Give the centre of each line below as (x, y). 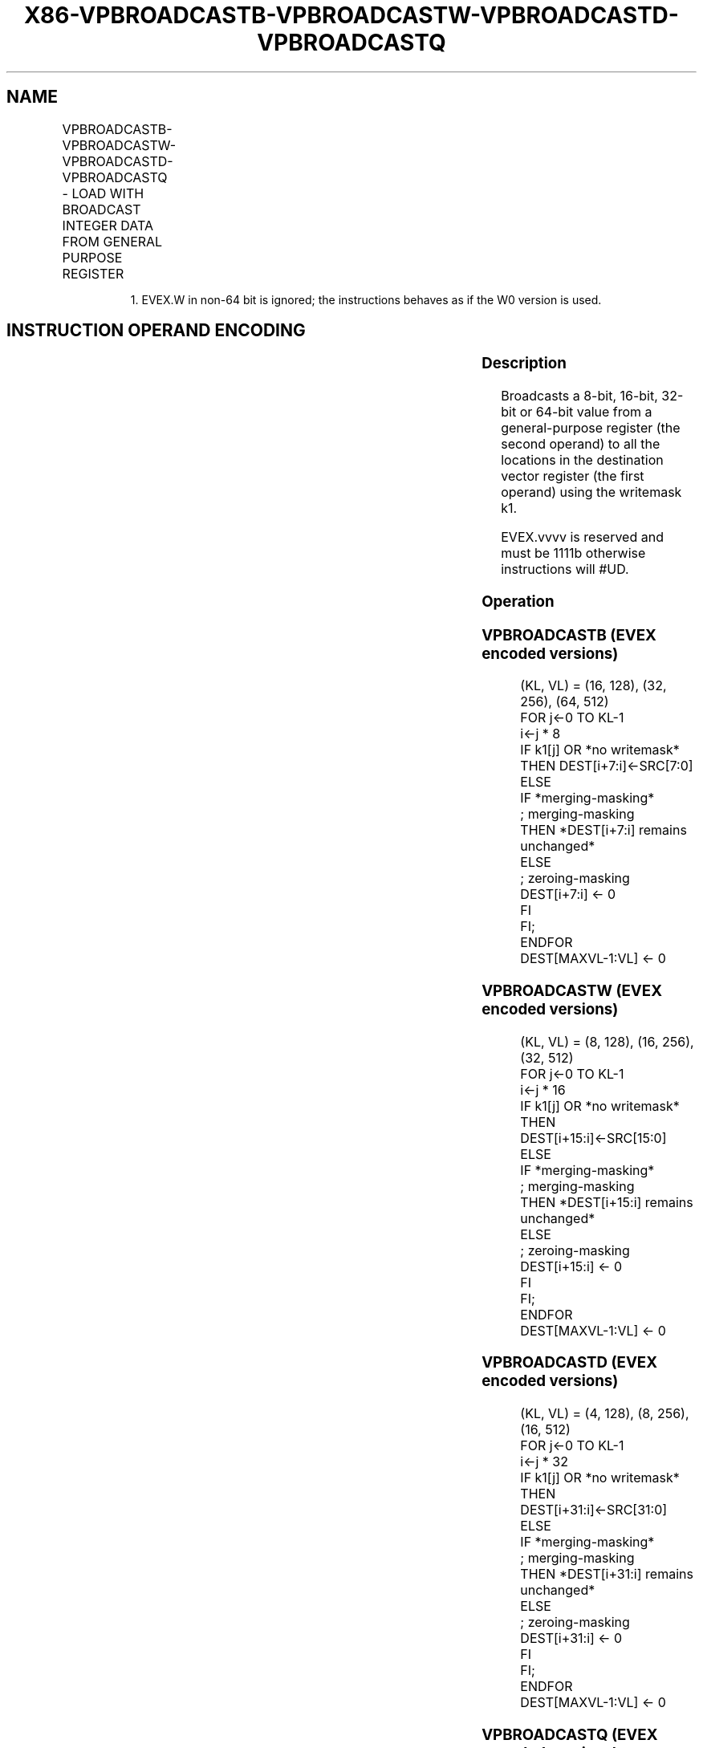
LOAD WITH (108, 193)
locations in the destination (582, 460)
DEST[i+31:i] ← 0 (571, 1638)
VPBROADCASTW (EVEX (572, 991)
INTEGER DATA (108, 225)
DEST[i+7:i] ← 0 (568, 894)
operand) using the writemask (591, 492)
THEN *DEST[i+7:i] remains (603, 830)
